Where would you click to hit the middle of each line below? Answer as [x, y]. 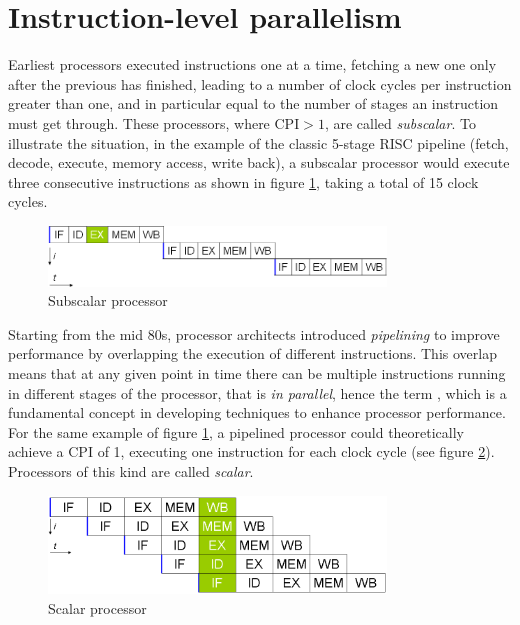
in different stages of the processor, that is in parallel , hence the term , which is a [257, 392]
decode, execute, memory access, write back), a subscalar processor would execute [259, 162]
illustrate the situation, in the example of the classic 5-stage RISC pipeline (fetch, [258, 142]
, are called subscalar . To [400, 122]
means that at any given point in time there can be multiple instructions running [257, 373]
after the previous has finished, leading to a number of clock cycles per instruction [260, 83]
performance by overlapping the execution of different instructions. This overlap [252, 353]
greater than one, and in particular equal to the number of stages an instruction [253, 103]
